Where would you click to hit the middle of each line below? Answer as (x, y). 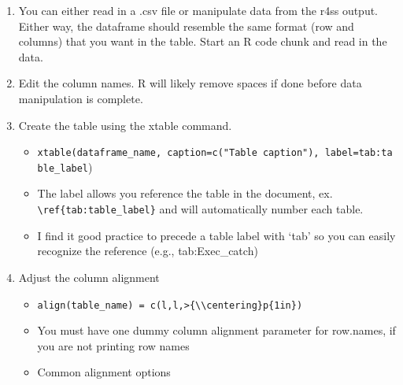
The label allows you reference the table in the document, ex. (185, 193)
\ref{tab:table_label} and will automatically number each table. (200, 209)
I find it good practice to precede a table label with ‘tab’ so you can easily (216, 235)
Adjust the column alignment (89, 277)
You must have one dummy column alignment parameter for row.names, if (216, 330)
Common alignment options (104, 372)
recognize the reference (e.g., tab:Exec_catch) (148, 251)
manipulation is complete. (81, 98)
